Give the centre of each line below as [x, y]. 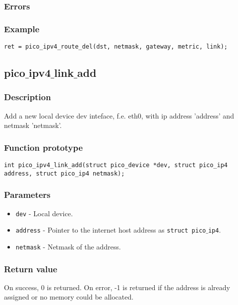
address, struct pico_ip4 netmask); [64, 173]
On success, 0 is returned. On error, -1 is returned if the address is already [117, 287]
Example [22, 29]
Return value [31, 269]
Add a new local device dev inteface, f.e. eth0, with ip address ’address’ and [119, 115]
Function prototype [43, 147]
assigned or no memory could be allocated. [69, 297]
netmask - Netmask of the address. [68, 246]
